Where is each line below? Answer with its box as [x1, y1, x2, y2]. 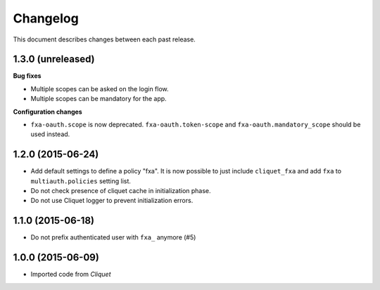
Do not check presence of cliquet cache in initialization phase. [30, 187, 211, 195]
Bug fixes [13, 72, 42, 80]
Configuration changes [13, 107, 82, 116]
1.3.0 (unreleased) [13, 53, 95, 65]
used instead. [30, 130, 70, 138]
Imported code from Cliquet [30, 270, 112, 279]
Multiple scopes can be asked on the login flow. [30, 84, 169, 93]
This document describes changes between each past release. [13, 35, 196, 44]
